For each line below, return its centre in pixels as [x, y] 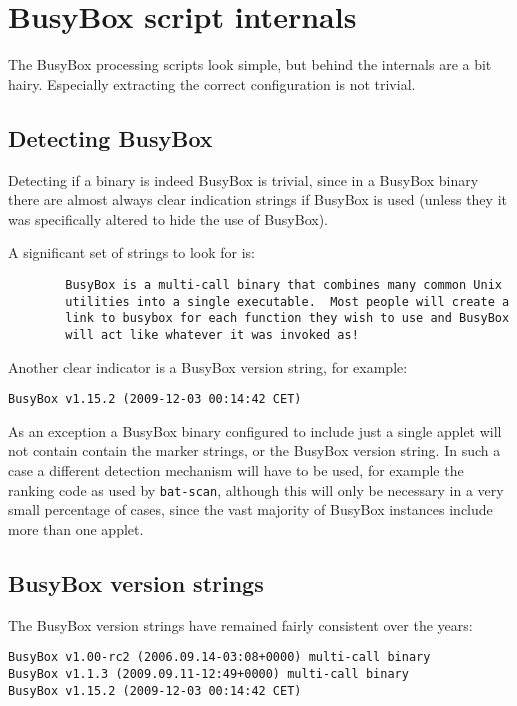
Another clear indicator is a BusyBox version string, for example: [208, 366]
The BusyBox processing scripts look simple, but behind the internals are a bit [250, 64]
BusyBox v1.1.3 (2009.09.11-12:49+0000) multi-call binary [208, 673]
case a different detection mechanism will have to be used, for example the [236, 469]
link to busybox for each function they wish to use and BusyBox [287, 318]
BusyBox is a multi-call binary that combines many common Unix [283, 284]
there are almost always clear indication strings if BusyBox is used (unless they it [257, 199]
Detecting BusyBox [110, 137]
